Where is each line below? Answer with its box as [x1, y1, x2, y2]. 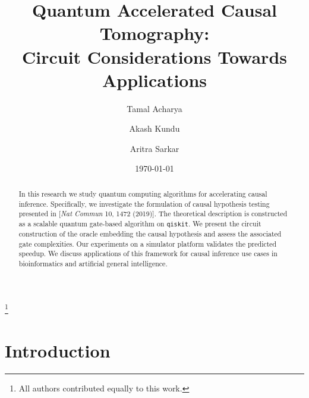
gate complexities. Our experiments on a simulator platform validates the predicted [18, 238, 277, 248]
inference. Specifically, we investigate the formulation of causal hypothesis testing [18, 198, 270, 209]
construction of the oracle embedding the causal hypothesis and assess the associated [18, 228, 282, 238]
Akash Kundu [129, 122, 180, 135]
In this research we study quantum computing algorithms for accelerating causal [18, 188, 267, 198]
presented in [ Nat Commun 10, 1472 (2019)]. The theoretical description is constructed [18, 209, 288, 219]
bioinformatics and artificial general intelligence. [18, 258, 168, 268]
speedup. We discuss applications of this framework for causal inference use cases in [18, 248, 278, 259]
